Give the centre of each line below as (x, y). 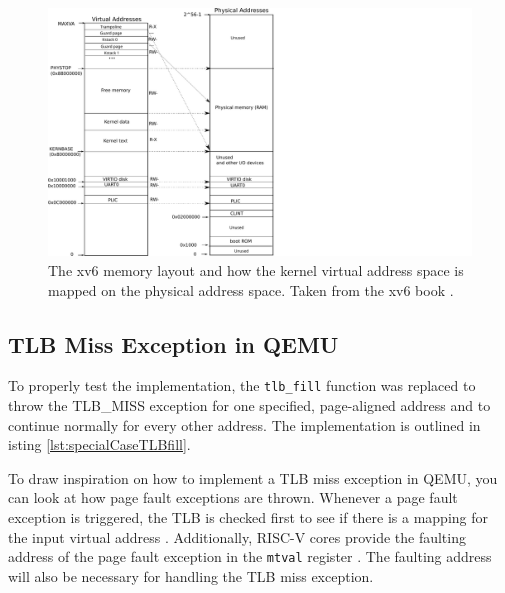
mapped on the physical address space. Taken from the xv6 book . (251, 289)
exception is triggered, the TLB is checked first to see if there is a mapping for (248, 517)
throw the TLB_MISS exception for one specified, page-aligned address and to (249, 405)
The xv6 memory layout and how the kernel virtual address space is (256, 270)
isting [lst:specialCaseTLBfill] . (99, 444)
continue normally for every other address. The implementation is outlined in (244, 424)
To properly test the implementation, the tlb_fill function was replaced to (242, 385)
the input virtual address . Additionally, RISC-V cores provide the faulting (237, 536)
